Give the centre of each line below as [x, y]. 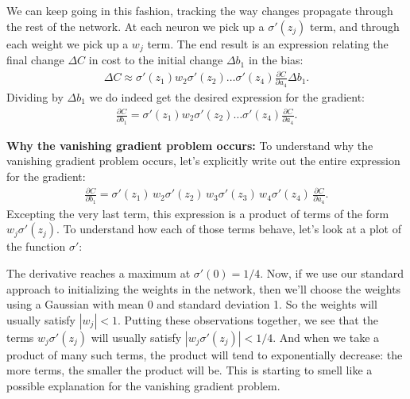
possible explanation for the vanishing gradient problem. [143, 385]
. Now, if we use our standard [332, 273]
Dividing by [35, 96]
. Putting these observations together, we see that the [248, 319]
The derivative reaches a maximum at [99, 273]
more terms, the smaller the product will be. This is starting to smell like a [190, 370]
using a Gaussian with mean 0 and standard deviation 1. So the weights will [192, 304]
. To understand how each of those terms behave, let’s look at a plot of [229, 229]
